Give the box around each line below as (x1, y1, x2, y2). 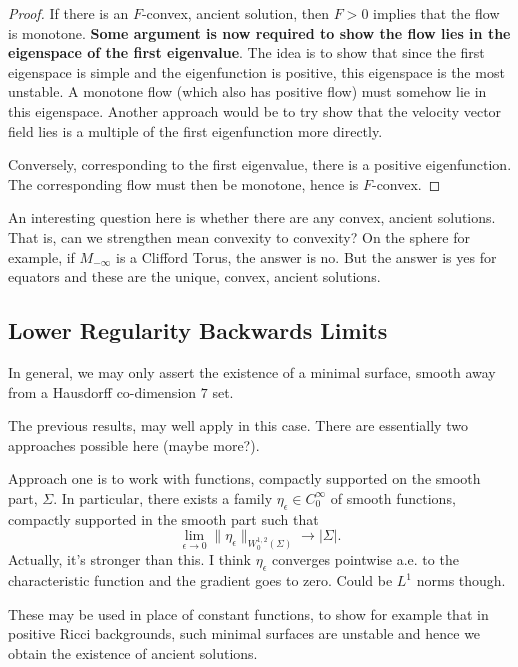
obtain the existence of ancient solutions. (8, 642, 258, 663)
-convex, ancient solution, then (141, 3, 330, 23)
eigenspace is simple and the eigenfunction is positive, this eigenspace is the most (8, 61, 505, 82)
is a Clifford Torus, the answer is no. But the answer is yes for (116, 246, 497, 267)
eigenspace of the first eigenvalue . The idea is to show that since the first (8, 42, 485, 63)
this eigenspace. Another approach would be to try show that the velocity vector (8, 100, 502, 121)
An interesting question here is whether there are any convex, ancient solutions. (8, 207, 496, 228)
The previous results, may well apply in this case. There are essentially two (8, 415, 468, 436)
